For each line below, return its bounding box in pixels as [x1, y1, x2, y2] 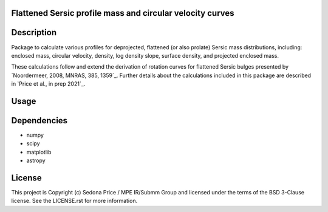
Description [11, 27, 57, 38]
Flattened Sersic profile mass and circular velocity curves [11, 8, 234, 18]
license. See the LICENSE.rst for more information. [11, 197, 138, 205]
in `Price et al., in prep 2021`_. [11, 80, 86, 87]
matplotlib [26, 148, 52, 156]
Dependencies [11, 115, 68, 126]
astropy [26, 157, 46, 164]
